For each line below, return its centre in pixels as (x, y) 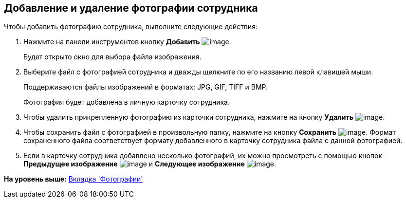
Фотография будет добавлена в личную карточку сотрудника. (127, 102)
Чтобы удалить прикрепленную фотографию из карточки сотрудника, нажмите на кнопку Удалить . (204, 117)
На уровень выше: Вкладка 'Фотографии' (74, 179)
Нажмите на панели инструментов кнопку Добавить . (127, 42)
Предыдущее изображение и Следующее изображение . (150, 164)
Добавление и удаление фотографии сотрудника (131, 8)
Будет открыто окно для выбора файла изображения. (112, 57)
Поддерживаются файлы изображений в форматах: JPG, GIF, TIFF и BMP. (146, 87)
